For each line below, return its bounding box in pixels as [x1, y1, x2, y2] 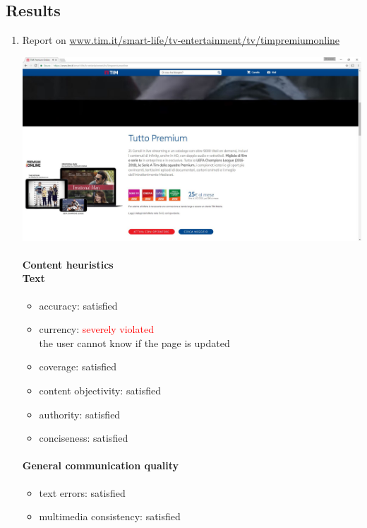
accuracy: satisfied [39, 298, 118, 312]
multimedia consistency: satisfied [39, 509, 181, 524]
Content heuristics [22, 257, 114, 271]
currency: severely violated [39, 322, 154, 336]
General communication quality [22, 458, 179, 473]
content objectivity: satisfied [39, 382, 162, 397]
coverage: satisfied [39, 359, 117, 374]
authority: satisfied [39, 406, 121, 421]
